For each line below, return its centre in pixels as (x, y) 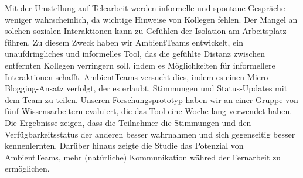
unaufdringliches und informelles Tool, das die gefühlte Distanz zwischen (135, 54)
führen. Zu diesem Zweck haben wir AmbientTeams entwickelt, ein (124, 42)
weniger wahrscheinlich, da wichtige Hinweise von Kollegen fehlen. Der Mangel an (151, 19)
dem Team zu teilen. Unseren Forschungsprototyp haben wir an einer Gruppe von (151, 99)
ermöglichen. (27, 168)
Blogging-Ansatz (34, 88)
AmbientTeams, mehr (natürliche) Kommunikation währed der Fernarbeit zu (143, 157)
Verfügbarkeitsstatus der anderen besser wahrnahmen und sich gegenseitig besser (150, 134)
